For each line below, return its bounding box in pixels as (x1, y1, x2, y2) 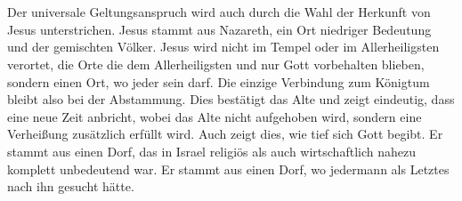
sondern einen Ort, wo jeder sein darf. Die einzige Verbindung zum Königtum (7, 72, 430, 91)
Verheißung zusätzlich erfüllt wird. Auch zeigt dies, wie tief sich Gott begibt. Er (7, 125, 443, 143)
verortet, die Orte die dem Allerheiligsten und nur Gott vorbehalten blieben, (7, 54, 425, 73)
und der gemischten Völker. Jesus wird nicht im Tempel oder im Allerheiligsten (7, 37, 440, 56)
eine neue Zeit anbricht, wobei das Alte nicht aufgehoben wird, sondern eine (7, 107, 422, 125)
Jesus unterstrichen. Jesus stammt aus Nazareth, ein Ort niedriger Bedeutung (7, 20, 432, 38)
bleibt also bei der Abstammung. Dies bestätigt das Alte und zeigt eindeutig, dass (7, 90, 455, 109)
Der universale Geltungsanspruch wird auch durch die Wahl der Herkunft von (7, 3, 431, 21)
